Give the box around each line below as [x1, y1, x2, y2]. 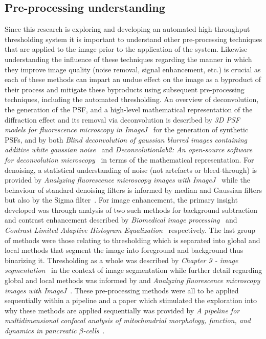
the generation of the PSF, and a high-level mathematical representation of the [5, 104, 253, 114]
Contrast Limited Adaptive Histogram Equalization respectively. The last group [5, 225, 255, 235]
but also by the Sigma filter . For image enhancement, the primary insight [5, 194, 238, 205]
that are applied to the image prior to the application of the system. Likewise [5, 44, 248, 54]
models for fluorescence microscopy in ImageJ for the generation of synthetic [5, 124, 249, 135]
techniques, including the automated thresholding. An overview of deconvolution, [5, 94, 259, 105]
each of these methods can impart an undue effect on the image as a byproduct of [5, 74, 261, 85]
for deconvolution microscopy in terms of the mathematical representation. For [5, 154, 254, 165]
